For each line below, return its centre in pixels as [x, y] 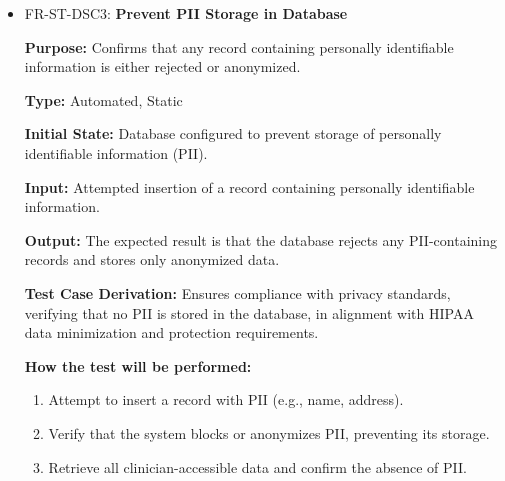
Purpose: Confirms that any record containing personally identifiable [239, 46]
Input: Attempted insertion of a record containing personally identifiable [249, 186]
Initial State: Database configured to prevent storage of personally [233, 133]
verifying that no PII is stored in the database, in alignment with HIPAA [249, 312]
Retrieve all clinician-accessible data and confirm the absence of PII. [257, 466]
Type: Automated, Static [103, 99]
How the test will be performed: [138, 365]
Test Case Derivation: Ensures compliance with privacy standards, [237, 292]
